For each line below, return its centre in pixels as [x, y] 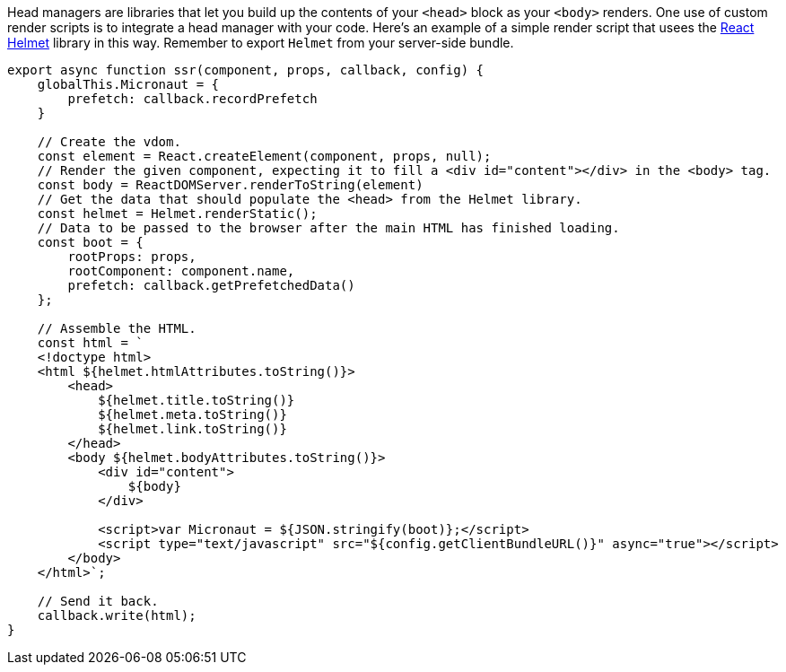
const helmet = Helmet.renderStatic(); [177, 214]
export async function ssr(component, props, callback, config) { [246, 70]
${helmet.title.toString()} [196, 400]
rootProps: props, [132, 257]
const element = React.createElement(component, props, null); [264, 156]
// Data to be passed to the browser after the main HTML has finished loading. [328, 228]
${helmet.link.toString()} [192, 429]
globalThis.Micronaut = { [128, 84]
